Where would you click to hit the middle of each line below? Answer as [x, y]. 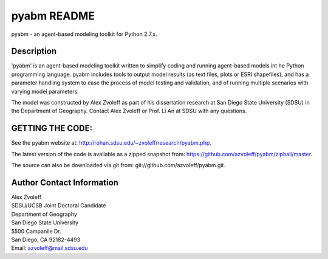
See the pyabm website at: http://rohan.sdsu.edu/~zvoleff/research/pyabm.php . [111, 143]
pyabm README [53, 16]
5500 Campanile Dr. [36, 231]
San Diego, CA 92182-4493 [46, 240]
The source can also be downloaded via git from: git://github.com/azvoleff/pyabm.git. [118, 165]
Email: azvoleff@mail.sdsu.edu [50, 248]
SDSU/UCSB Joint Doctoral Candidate [59, 205]
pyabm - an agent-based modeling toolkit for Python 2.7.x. [84, 34]
